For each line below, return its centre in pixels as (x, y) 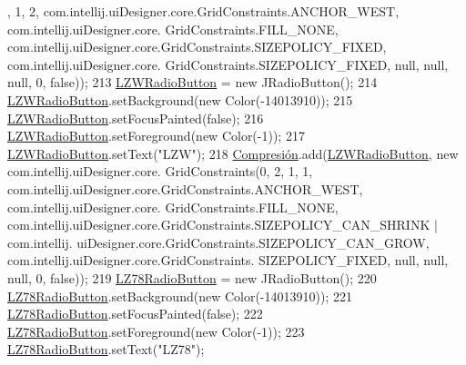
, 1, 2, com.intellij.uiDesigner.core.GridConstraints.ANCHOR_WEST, (203, 11)
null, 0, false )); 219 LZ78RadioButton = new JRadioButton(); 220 (192, 277)
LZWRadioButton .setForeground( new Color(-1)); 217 (156, 136)
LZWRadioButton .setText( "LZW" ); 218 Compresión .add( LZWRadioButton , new (233, 153)
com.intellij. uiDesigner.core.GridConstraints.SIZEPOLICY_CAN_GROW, (218, 242)
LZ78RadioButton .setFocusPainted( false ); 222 (135, 314)
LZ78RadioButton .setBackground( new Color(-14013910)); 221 (180, 296)
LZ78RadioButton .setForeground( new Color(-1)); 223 (156, 331)
